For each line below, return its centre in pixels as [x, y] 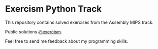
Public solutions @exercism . [34, 32]
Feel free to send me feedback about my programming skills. [67, 41]
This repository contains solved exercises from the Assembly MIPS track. [79, 22]
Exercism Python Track [53, 9]
